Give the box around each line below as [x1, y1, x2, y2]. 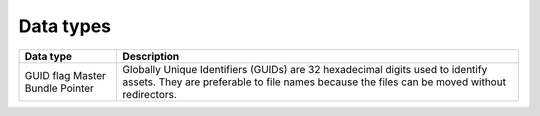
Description [122, 49, 180, 63]
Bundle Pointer [24, 81, 95, 95]
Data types [18, 15, 112, 37]
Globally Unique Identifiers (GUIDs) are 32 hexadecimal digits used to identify [122, 62, 488, 76]
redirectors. [122, 87, 177, 101]
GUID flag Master [24, 68, 107, 82]
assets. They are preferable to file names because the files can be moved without [122, 75, 507, 89]
